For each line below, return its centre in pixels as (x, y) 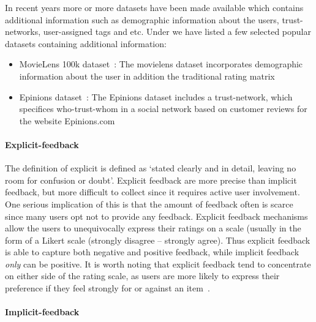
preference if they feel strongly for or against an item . (107, 288)
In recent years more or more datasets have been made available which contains (154, 7)
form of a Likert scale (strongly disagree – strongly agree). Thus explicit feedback (158, 240)
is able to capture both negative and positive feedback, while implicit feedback (152, 252)
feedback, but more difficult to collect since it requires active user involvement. (152, 192)
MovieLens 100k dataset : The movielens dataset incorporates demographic (161, 64)
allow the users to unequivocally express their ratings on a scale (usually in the (153, 228)
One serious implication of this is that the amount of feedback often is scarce (149, 204)
